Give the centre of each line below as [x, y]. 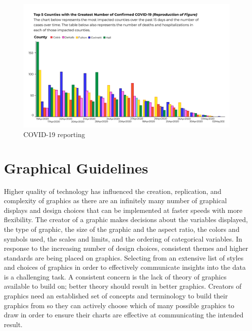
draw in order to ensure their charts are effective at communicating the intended [124, 315]
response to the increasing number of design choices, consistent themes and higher [126, 248]
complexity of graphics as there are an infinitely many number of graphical [116, 200]
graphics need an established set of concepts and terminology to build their [116, 296]
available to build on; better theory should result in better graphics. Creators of [123, 286]
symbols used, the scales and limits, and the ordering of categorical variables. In [123, 238]
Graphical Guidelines [76, 167]
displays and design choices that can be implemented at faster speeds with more [123, 210]
